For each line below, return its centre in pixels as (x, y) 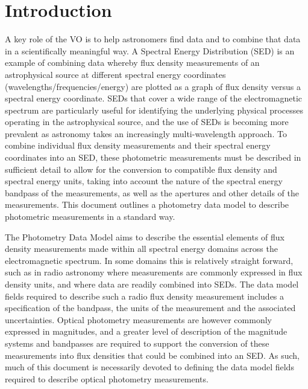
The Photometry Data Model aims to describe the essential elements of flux (145, 236)
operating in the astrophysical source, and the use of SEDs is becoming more (147, 122)
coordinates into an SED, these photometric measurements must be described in (153, 157)
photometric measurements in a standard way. (90, 217)
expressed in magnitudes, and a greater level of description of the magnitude (146, 331)
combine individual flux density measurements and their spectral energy (138, 145)
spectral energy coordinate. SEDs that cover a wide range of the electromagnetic (154, 98)
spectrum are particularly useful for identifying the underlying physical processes (154, 110)
